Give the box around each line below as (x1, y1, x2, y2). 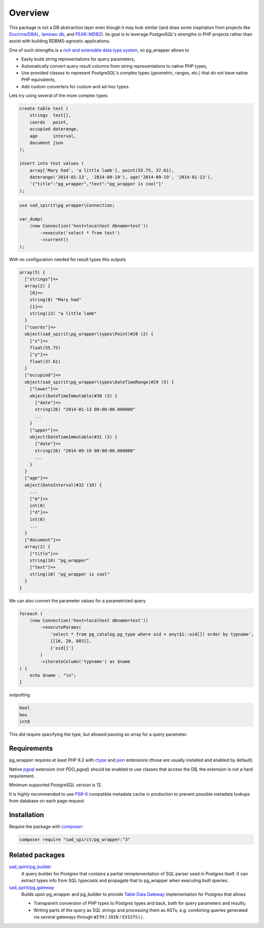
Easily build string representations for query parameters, (21, 56, 135, 62)
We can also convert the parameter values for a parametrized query (9, 598, 146, 603)
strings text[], (29, 113, 71, 118)
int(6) (29, 516, 45, 522)
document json (29, 140, 64, 146)
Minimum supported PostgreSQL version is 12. (9, 782, 103, 788)
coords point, (29, 119, 68, 125)
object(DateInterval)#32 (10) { (24, 482, 102, 488)
